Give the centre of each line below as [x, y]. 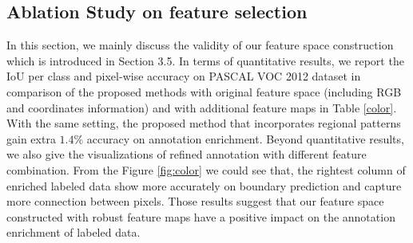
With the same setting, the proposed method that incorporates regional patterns [204, 123]
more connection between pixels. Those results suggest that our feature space [195, 201]
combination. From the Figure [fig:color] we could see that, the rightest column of [206, 169]
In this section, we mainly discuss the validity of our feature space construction [200, 45]
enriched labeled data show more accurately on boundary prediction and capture [204, 185]
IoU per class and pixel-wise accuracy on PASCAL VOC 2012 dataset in [184, 76]
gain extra [31, 138]
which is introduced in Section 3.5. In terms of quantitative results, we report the [205, 60]
